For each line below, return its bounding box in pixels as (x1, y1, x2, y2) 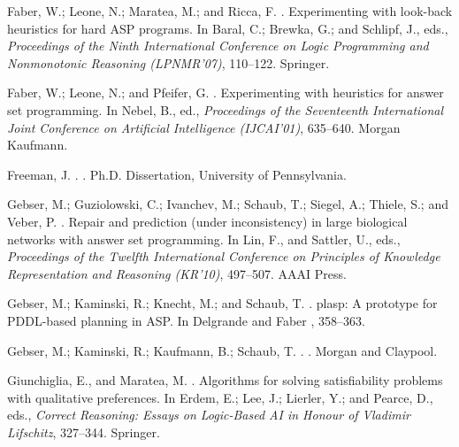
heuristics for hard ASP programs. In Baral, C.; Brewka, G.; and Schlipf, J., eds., (7, 19, 448, 37)
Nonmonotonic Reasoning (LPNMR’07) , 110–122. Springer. (7, 53, 330, 72)
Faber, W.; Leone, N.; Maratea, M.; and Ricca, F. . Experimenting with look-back (7, 2, 453, 19)
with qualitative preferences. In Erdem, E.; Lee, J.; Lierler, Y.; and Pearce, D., (7, 388, 433, 406)
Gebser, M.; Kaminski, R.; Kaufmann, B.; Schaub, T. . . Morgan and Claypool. (7, 341, 438, 359)
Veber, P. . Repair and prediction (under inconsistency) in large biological (7, 212, 408, 230)
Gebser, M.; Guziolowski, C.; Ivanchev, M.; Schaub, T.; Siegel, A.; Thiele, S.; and (7, 195, 448, 213)
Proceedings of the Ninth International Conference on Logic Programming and (7, 36, 429, 55)
